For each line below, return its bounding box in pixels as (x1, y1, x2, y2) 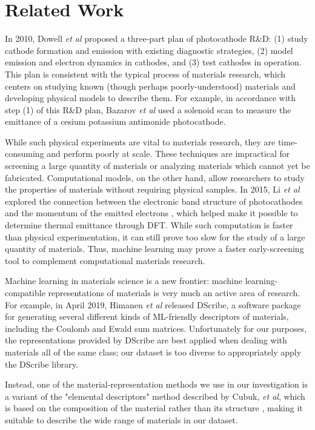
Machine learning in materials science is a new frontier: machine (5, 274, 242, 287)
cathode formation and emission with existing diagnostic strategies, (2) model (5, 44, 293, 56)
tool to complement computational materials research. (5, 254, 205, 266)
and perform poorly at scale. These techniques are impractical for (47, 147, 290, 160)
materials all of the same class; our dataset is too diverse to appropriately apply (5, 345, 302, 358)
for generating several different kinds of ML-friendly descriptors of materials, (5, 310, 289, 323)
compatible (5, 286, 45, 299)
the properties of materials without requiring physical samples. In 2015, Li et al (5, 183, 300, 196)
